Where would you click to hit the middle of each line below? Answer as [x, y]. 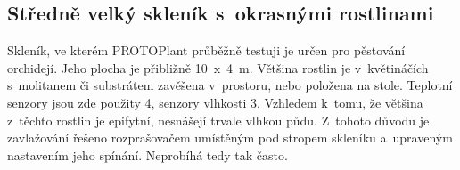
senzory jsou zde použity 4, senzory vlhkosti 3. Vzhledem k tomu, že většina [215, 102]
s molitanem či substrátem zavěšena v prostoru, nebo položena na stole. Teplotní [230, 85]
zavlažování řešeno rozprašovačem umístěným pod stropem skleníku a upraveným [230, 138]
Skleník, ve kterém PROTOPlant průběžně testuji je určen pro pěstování [206, 50]
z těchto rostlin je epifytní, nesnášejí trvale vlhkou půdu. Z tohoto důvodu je [218, 120]
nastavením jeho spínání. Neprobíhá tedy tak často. [148, 154]
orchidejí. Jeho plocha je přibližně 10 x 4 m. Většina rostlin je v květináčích [218, 67]
